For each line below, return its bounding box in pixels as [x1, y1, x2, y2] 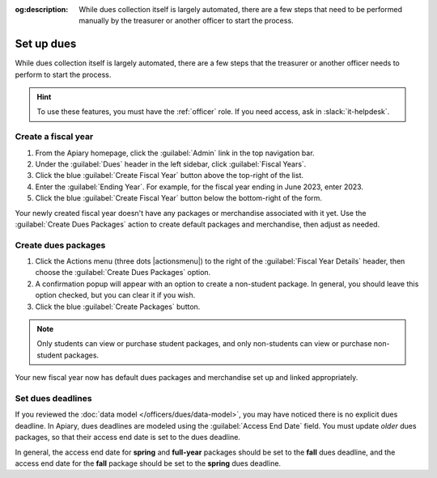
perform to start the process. [15, 70, 112, 79]
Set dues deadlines [15, 392, 92, 404]
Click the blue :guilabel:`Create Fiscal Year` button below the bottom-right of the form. [35, 193, 323, 203]
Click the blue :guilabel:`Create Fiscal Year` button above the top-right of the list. [35, 171, 303, 180]
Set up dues [15, 37, 77, 51]
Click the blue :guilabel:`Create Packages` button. [35, 302, 201, 311]
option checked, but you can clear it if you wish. [35, 290, 196, 300]
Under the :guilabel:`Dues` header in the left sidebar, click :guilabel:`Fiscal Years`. [35, 159, 307, 169]
